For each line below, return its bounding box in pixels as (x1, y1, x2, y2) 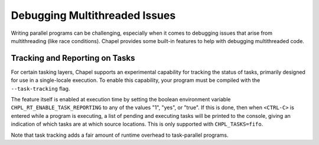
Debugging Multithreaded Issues (11, 9, 176, 22)
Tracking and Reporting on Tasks (11, 53, 135, 63)
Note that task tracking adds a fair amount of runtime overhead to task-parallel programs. (11, 131, 229, 139)
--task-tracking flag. (11, 85, 70, 92)
